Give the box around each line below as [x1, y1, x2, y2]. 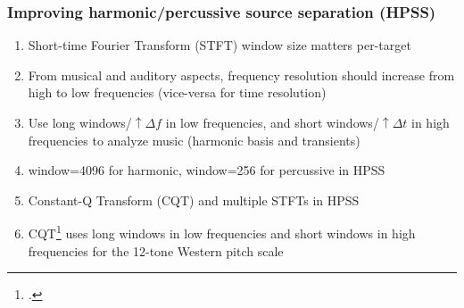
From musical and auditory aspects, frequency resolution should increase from [28, 65, 455, 84]
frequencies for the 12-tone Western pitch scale [28, 241, 284, 260]
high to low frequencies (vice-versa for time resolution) [28, 83, 327, 102]
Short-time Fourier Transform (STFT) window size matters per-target [28, 36, 411, 54]
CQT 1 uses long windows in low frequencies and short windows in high [28, 221, 416, 243]
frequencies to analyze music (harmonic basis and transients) [28, 130, 360, 149]
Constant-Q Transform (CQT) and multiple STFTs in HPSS [28, 190, 360, 209]
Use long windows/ [28, 113, 132, 131]
